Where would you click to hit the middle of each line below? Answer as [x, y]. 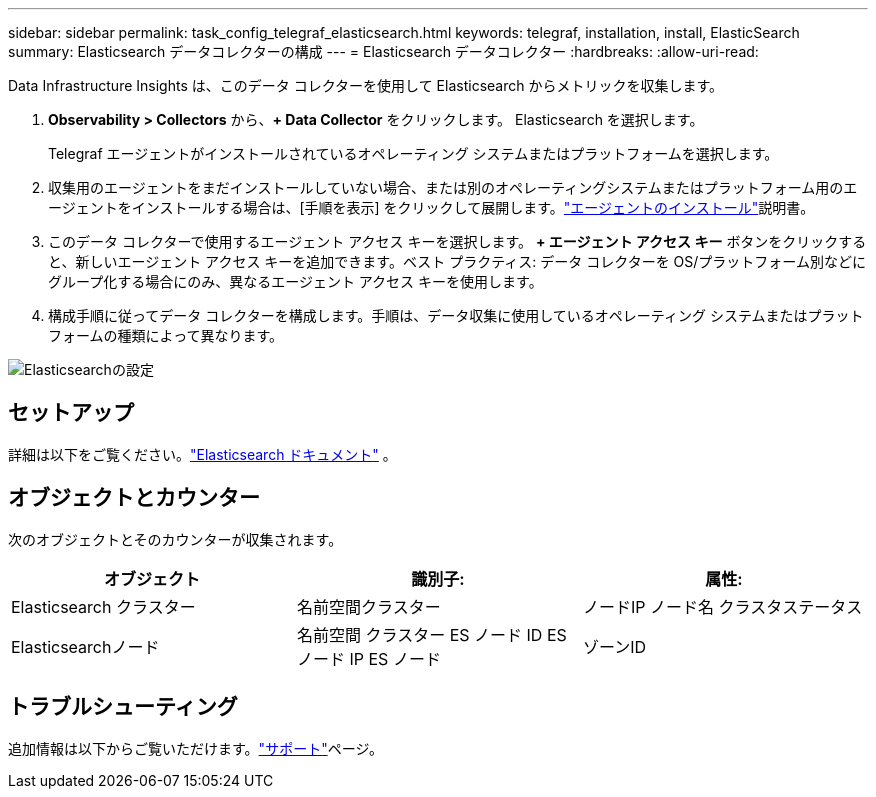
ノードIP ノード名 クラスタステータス [722, 606]
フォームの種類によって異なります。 [166, 335]
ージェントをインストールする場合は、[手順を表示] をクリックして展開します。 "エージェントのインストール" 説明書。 [431, 207]
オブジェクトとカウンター [134, 498]
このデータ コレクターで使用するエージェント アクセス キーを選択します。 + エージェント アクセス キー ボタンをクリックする [457, 241]
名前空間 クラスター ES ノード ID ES [431, 634]
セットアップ [71, 413]
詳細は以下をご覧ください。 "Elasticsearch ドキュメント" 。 [202, 454]
